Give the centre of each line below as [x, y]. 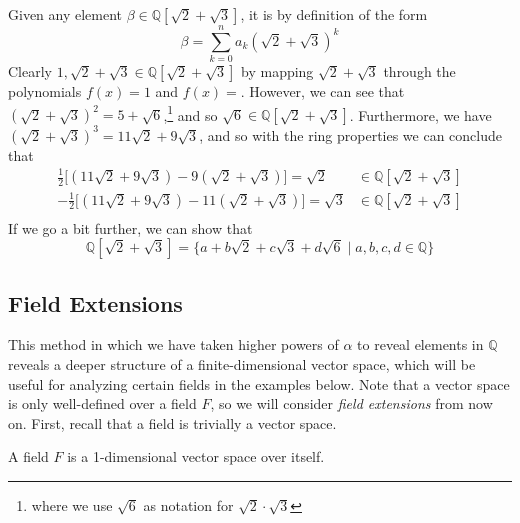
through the [419, 71]
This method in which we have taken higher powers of [173, 344]
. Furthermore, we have [420, 114]
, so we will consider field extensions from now [351, 403]
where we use [72, 504]
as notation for [188, 504]
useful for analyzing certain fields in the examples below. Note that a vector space [259, 383]
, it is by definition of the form [334, 14]
